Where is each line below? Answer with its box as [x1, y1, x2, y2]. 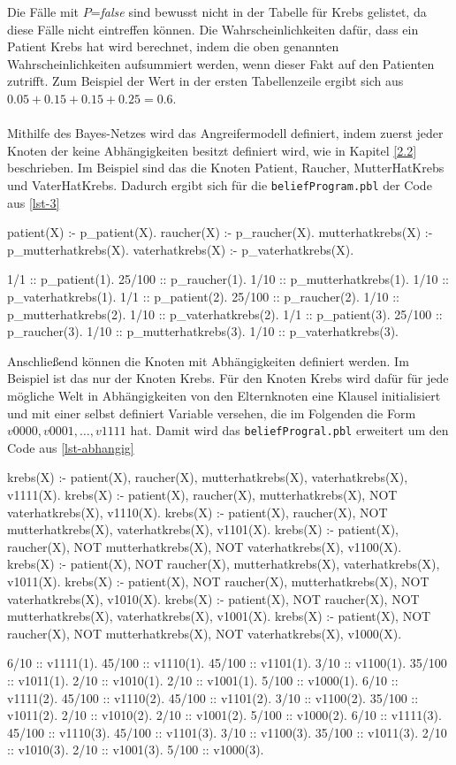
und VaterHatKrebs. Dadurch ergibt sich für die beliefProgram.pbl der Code [7, 175, 432, 194]
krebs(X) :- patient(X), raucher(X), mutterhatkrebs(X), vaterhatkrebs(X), [7, 468, 408, 486]
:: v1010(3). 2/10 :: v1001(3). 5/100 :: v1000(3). [7, 740, 264, 759]
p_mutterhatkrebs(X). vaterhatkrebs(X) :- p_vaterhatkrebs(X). [7, 240, 354, 258]
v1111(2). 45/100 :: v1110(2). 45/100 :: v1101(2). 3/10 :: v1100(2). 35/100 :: [7, 688, 419, 707]
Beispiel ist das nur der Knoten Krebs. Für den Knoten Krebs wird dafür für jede [7, 369, 449, 387]
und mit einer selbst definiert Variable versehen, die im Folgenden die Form [7, 403, 416, 422]
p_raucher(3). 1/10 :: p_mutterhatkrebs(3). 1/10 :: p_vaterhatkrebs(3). [7, 322, 399, 340]
